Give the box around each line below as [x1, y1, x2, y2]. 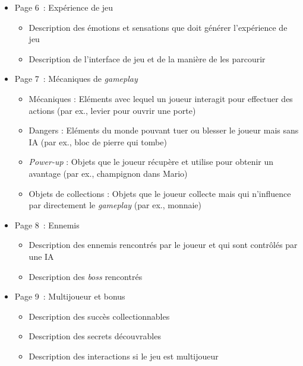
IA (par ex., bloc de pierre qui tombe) [29, 135, 167, 148]
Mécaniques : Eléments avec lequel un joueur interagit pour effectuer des [29, 92, 293, 104]
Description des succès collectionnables [29, 310, 170, 322]
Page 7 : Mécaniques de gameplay [14, 72, 138, 85]
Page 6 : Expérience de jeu [14, 1, 113, 13]
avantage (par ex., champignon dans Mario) [29, 167, 188, 179]
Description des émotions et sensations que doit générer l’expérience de [29, 21, 288, 33]
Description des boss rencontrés [29, 270, 143, 282]
